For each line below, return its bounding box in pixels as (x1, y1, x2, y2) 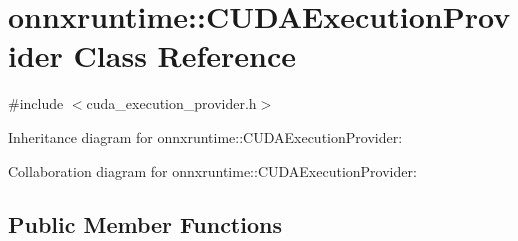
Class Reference (73, 35, 297, 76)
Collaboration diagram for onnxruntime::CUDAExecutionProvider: (8, 160, 417, 181)
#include (8, 93, 64, 114)
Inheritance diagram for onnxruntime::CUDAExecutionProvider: (8, 126, 403, 147)
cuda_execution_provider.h (86, 93, 257, 114)
